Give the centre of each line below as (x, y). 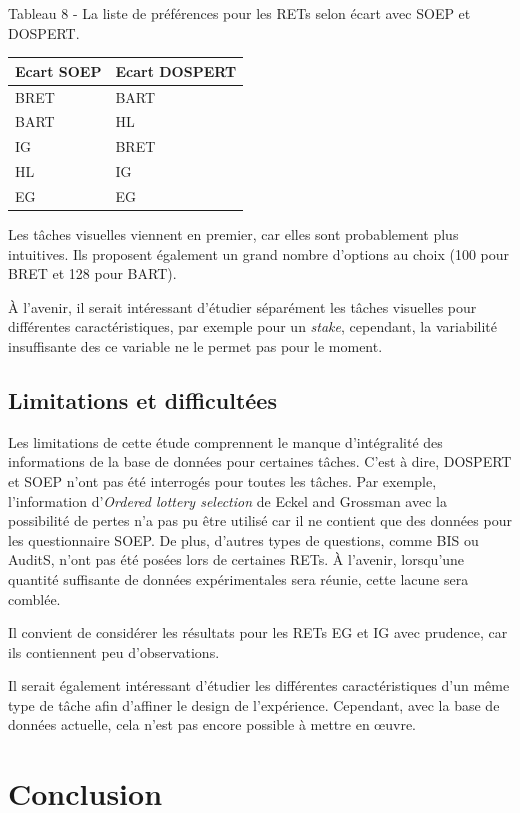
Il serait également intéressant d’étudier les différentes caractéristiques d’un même (259, 685)
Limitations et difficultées (142, 399)
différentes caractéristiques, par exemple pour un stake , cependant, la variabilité (253, 326)
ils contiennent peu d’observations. (114, 651)
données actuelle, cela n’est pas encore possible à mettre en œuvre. (212, 724)
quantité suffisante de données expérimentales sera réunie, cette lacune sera (238, 578)
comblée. (34, 598)
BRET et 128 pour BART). (92, 273)
